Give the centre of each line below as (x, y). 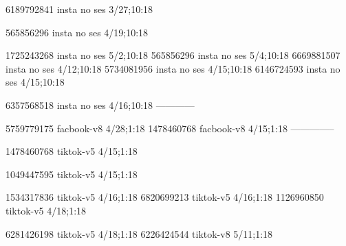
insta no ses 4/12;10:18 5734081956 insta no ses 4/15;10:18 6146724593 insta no (173, 68)
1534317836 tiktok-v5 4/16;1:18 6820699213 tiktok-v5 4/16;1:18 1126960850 (165, 197)
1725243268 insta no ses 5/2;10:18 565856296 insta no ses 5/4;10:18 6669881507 (173, 55)
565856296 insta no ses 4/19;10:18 (77, 32)
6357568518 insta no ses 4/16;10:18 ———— (100, 104)
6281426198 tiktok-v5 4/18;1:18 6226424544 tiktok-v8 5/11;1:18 (139, 233)
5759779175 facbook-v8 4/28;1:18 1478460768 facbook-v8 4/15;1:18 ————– (170, 128)
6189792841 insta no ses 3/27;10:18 (79, 9)
